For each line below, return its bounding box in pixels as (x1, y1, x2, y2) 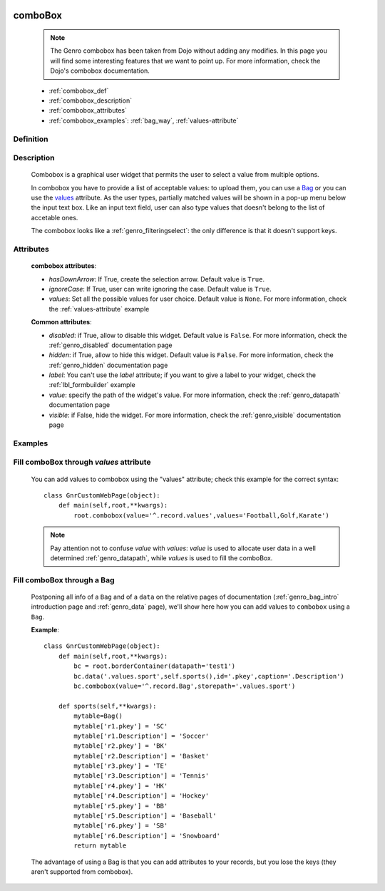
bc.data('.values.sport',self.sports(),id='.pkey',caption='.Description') (73, 672, 345, 680)
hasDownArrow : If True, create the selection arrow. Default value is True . (48, 274, 265, 283)
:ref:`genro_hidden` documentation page (48, 361, 168, 369)
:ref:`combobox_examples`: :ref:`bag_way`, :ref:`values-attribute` (48, 116, 239, 125)
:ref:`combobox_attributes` (48, 106, 128, 115)
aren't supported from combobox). (31, 867, 133, 876)
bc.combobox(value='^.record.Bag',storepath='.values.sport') (73, 681, 296, 690)
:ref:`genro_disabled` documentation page (48, 341, 173, 349)
